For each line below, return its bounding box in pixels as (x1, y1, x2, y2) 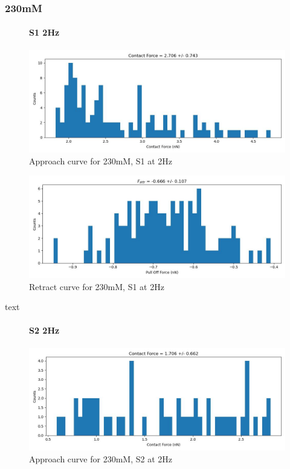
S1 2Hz (29, 26, 60, 39)
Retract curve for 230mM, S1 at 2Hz (29, 280, 164, 293)
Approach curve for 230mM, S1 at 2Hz (29, 154, 172, 167)
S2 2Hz (29, 324, 60, 337)
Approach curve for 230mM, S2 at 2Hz (29, 452, 172, 465)
